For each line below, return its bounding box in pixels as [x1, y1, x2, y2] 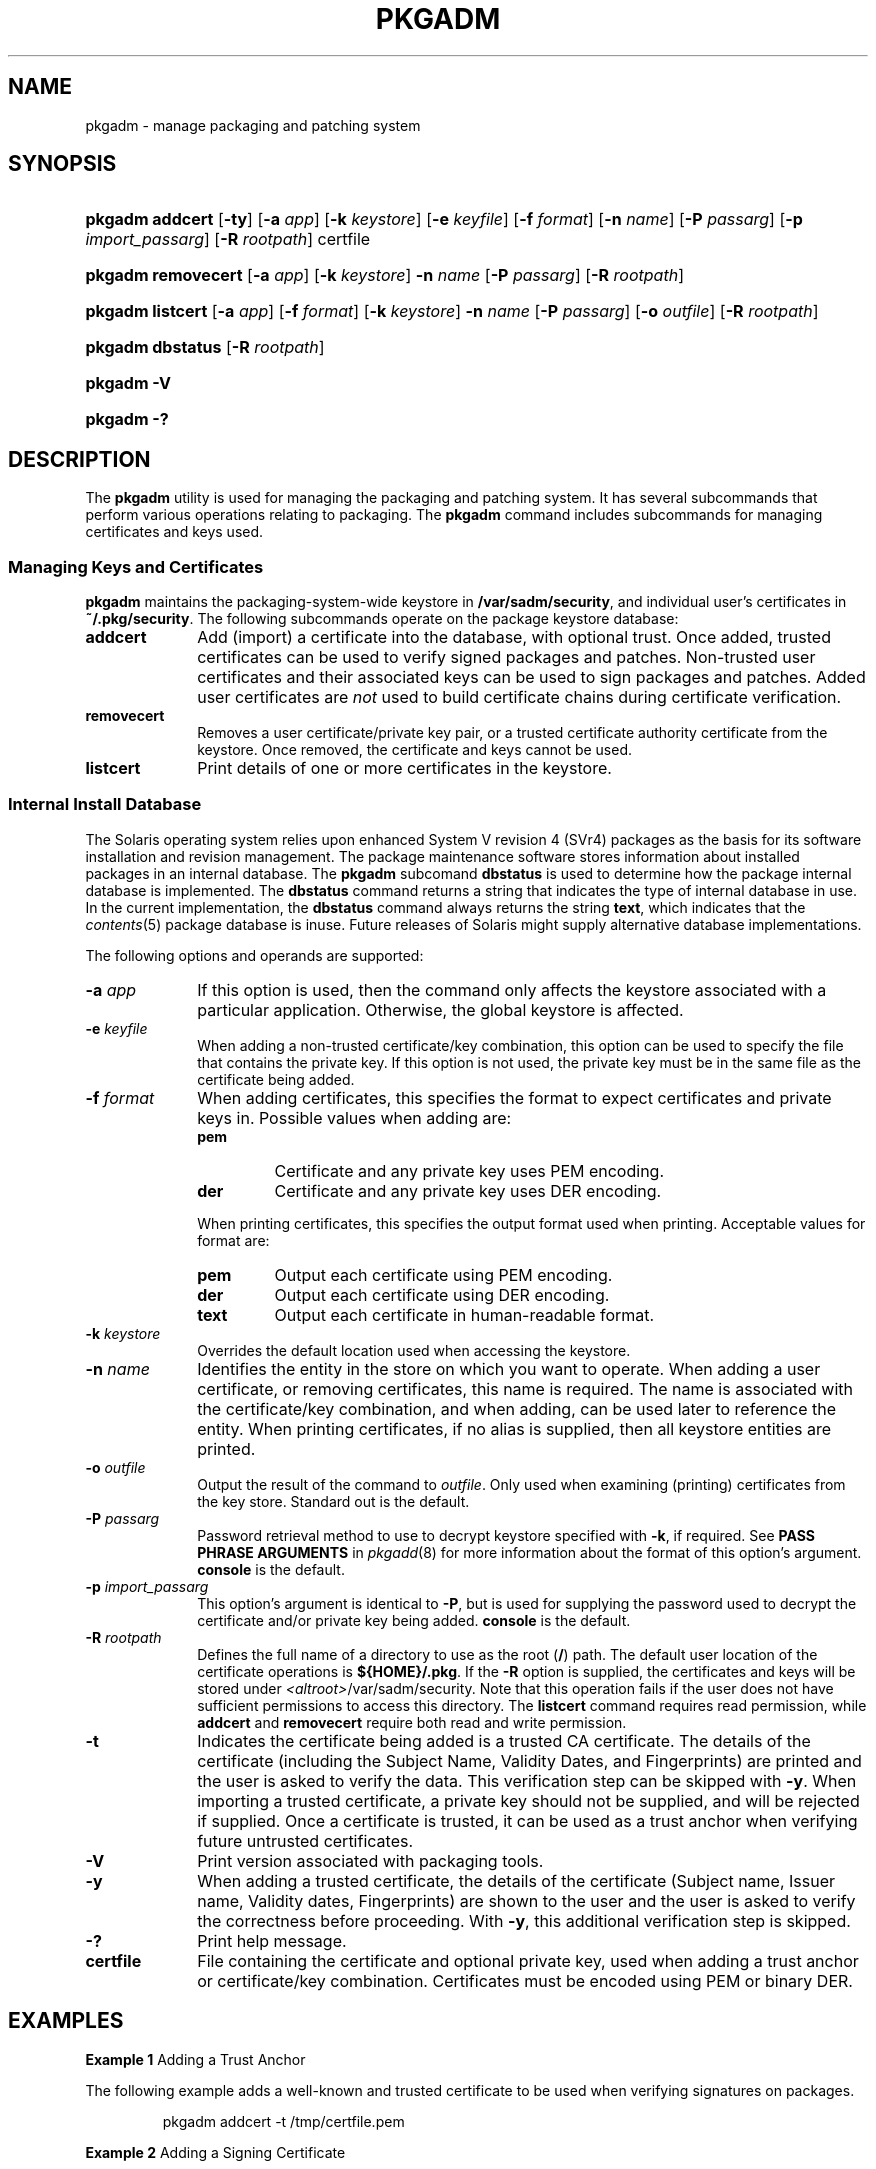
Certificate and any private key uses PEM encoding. [274, 1160, 665, 1181]
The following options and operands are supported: [85, 946, 424, 964]
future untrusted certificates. [197, 1830, 414, 1851]
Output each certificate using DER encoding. [274, 1284, 610, 1305]
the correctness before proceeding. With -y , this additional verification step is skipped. [197, 1910, 851, 1931]
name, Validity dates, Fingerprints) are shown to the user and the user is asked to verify [197, 1890, 856, 1911]
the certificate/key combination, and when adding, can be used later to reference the [197, 1398, 836, 1419]
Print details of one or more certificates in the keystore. [197, 758, 612, 779]
